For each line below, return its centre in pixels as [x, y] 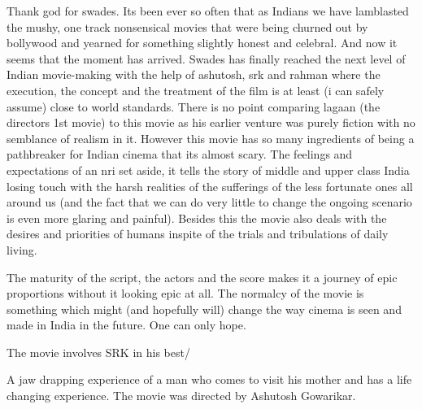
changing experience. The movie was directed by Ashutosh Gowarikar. [181, 396]
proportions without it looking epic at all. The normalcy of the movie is [185, 293]
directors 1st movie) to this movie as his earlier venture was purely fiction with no [211, 122]
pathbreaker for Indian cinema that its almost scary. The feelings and [180, 154]
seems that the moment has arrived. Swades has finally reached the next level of [206, 58]
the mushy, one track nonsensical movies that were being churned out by [187, 26]
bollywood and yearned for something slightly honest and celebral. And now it [202, 43]
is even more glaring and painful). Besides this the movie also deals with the [197, 218]
